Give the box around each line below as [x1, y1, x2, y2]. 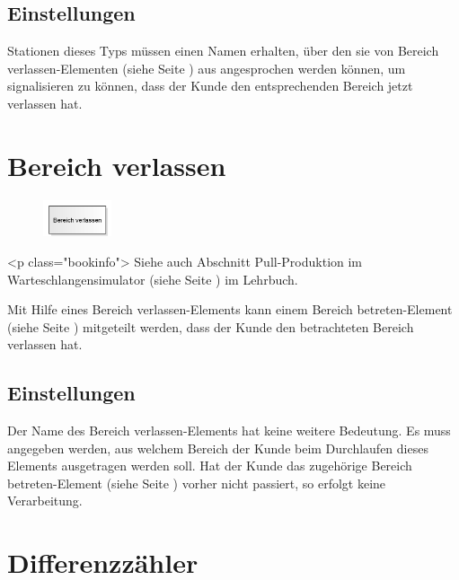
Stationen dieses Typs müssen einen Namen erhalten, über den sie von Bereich [7, 41, 439, 60]
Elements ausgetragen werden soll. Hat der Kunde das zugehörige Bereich [7, 456, 412, 475]
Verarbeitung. [7, 491, 83, 510]
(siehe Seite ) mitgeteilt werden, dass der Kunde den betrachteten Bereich [7, 317, 414, 336]
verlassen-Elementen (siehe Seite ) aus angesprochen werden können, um [7, 58, 406, 77]
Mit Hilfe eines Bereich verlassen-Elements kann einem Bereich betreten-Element [7, 300, 453, 319]
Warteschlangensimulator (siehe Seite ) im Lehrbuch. [7, 269, 298, 288]
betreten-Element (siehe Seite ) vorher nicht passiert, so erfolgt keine [7, 473, 386, 492]
